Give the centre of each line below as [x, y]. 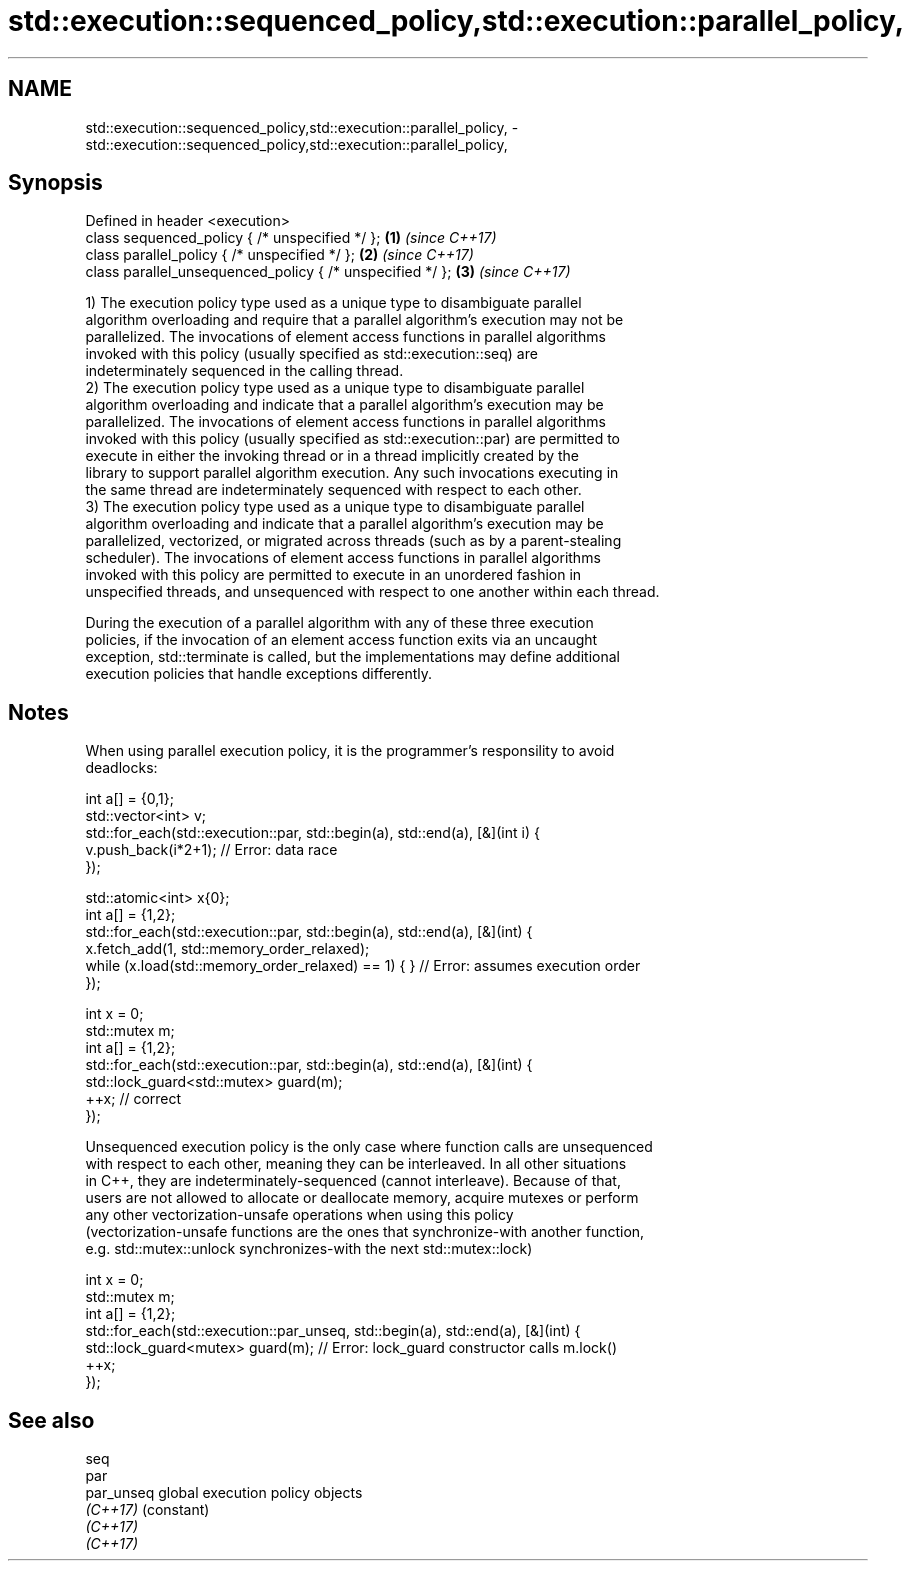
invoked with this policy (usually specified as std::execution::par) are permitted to [352, 439]
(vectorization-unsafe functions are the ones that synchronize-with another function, [365, 1232]
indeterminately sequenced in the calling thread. [244, 371]
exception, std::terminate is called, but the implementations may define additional [352, 657]
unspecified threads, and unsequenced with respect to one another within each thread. [372, 592]
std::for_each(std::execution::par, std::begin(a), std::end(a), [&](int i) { [312, 833]
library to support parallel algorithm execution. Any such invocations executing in [352, 473]
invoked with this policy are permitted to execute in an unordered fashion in [333, 575]
